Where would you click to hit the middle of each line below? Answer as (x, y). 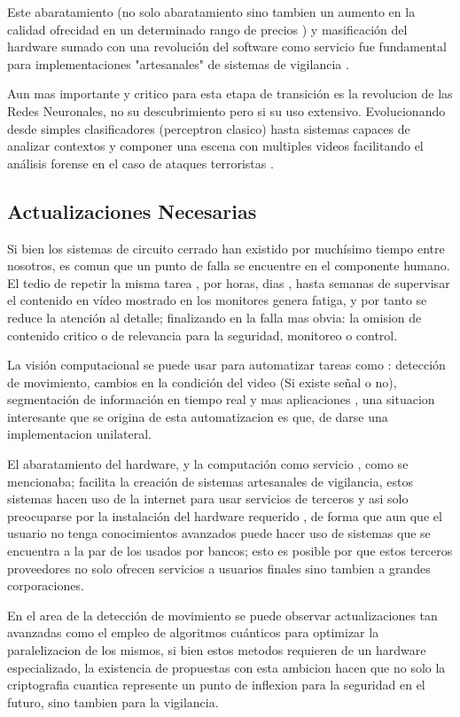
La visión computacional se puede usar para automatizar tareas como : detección (226, 365)
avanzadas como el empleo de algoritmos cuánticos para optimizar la (193, 632)
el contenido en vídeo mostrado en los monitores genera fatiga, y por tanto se (217, 300)
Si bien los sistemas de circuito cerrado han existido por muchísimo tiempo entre (226, 248)
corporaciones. (46, 585)
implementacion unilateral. (80, 434)
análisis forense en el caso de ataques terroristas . (140, 163)
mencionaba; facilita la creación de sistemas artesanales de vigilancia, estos (210, 481)
